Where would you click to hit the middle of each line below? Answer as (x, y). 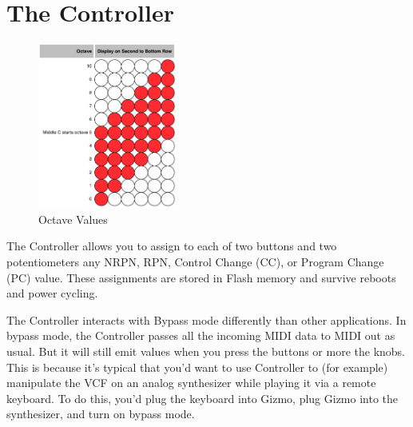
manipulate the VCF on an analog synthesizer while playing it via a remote (191, 383)
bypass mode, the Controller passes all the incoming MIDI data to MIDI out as (201, 335)
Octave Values (73, 219)
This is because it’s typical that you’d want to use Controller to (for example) (197, 367)
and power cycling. (52, 293)
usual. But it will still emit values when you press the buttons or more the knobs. (206, 351)
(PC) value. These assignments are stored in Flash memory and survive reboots (201, 277)
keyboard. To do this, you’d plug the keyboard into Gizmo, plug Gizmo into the (203, 398)
